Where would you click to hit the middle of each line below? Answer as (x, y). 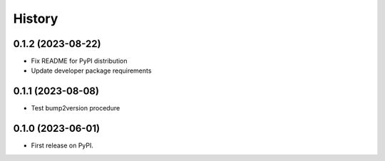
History (36, 19)
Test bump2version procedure (76, 108)
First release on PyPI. (62, 145)
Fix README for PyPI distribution (79, 61)
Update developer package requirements (91, 71)
